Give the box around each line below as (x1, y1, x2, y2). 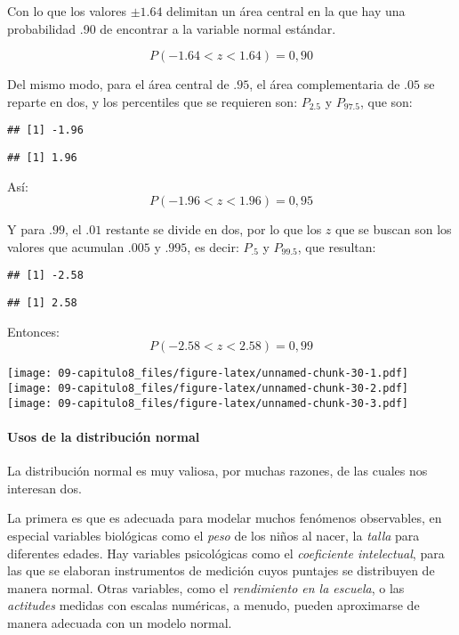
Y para (7, 220, 45, 239)
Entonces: (7, 322, 60, 340)
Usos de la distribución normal (7, 427, 200, 445)
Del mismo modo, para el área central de (7, 75, 229, 94)
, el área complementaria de (249, 75, 400, 94)
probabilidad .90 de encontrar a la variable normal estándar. (7, 19, 336, 37)
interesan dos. (7, 478, 82, 497)
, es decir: (187, 237, 239, 256)
